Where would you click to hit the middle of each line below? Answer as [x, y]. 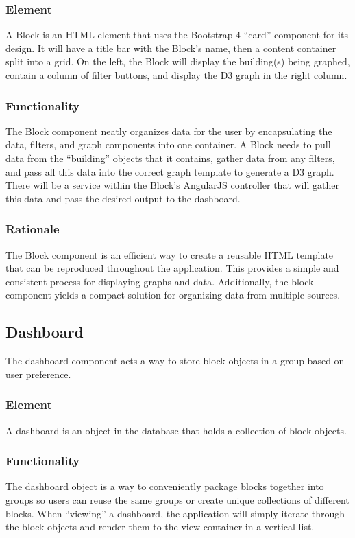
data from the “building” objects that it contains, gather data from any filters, [170, 158]
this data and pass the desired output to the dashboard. [123, 198]
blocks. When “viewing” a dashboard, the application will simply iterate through [175, 513]
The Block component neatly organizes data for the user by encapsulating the [169, 131]
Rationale [33, 229]
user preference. [38, 374]
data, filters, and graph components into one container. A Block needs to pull [168, 144]
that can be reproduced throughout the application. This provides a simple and [172, 268]
